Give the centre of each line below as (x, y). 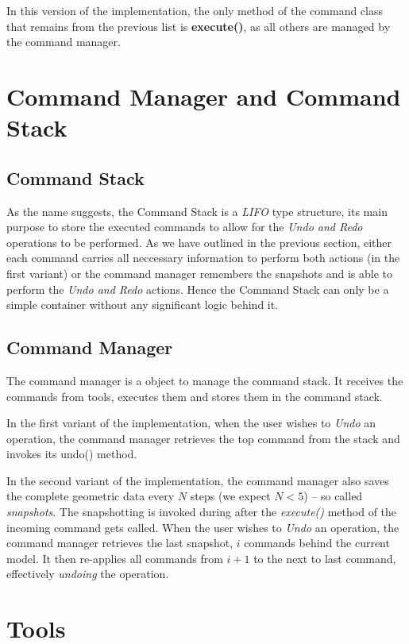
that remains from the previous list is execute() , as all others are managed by (199, 26)
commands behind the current (317, 543)
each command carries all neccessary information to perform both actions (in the (203, 258)
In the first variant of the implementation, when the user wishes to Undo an (191, 423)
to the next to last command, (325, 558)
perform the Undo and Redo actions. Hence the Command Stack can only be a (198, 289)
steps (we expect (230, 496)
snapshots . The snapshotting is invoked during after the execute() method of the (202, 512)
